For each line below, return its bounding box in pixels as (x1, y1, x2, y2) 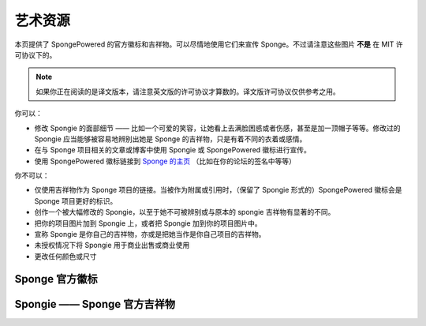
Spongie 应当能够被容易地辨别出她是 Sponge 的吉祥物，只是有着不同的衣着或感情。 (34, 134, 307, 144)
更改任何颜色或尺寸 (34, 251, 97, 260)
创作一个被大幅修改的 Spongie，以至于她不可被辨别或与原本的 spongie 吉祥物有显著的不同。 (34, 208, 335, 217)
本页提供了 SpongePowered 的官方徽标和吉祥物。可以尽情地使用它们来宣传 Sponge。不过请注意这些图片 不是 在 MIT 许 (14, 39, 404, 49)
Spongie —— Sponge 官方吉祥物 (14, 297, 176, 311)
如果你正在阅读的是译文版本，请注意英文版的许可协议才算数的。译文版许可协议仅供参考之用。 (35, 87, 340, 96)
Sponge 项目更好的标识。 (34, 196, 118, 205)
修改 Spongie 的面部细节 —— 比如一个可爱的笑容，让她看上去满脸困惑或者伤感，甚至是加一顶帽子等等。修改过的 (34, 123, 402, 133)
